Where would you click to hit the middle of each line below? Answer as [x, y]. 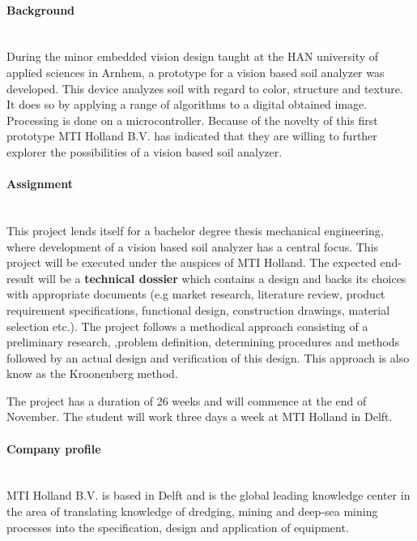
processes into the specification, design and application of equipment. [178, 527]
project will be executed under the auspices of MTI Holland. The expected [191, 262]
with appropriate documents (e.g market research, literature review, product [196, 294]
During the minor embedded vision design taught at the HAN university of [193, 56]
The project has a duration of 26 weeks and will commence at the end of [187, 400]
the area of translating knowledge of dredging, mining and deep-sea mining [192, 511]
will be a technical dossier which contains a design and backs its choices [222, 278]
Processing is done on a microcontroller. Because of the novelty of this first [192, 120]
